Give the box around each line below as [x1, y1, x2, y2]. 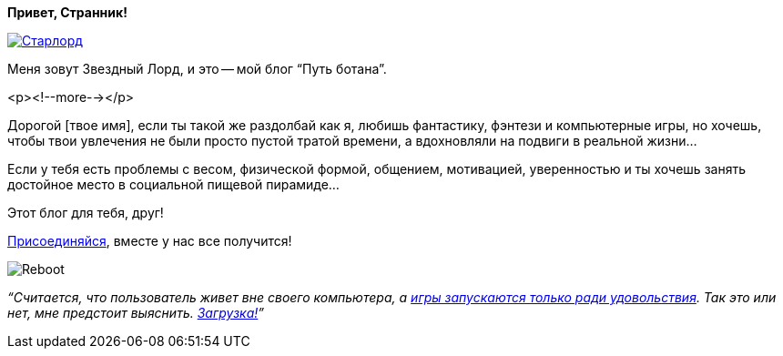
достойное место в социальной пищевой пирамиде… [7, 177, 340, 192]
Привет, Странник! [7, 5, 127, 20]
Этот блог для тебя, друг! [7, 205, 164, 220]
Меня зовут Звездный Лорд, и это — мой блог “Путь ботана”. [7, 61, 387, 76]
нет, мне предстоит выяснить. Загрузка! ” [7, 305, 265, 320]
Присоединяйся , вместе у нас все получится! [7, 233, 292, 249]
